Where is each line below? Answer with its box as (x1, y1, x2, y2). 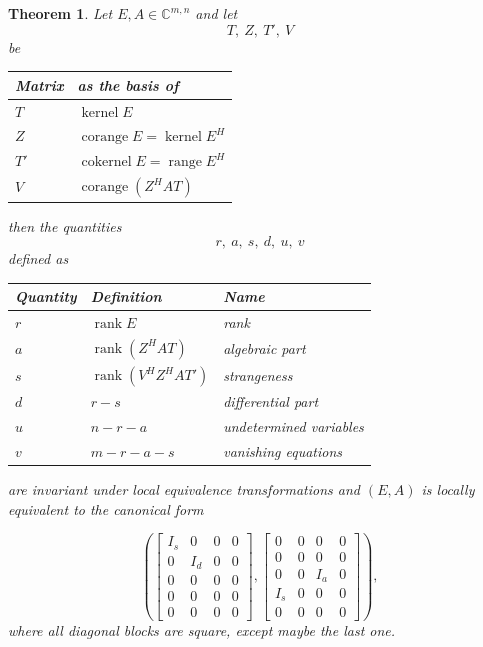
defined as (8, 248, 69, 269)
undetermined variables (223, 416, 364, 437)
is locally (421, 479, 475, 500)
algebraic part (223, 338, 306, 359)
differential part (223, 391, 319, 412)
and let (195, 3, 238, 23)
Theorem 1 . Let (8, 3, 113, 23)
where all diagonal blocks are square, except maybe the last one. (8, 619, 396, 640)
